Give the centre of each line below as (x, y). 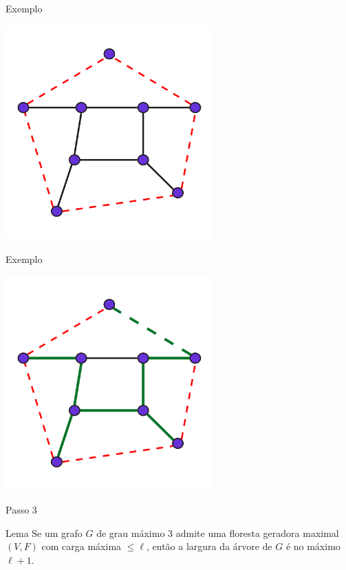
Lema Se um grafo (44, 532)
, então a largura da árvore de (209, 546)
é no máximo (313, 546)
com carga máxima (82, 546)
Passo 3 (21, 509)
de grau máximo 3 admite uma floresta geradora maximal (218, 532)
